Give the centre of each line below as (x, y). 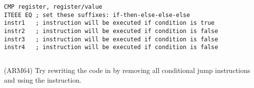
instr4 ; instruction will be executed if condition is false (111, 47)
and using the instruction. (43, 79)
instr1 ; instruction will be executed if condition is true (109, 23)
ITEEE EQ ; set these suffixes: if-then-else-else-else (97, 15)
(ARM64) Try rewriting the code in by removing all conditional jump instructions (127, 70)
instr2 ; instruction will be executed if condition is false (111, 31)
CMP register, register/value (53, 7)
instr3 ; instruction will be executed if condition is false (111, 39)
